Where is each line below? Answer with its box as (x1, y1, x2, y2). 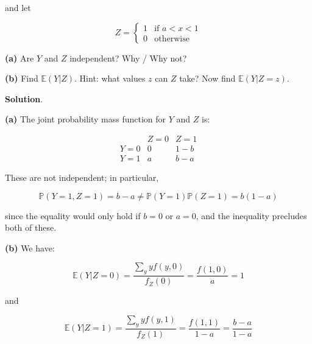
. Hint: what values (74, 72, 146, 85)
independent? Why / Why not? (69, 51, 187, 64)
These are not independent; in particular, (5, 171, 159, 184)
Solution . (5, 92, 43, 105)
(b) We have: (5, 241, 55, 254)
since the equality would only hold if (5, 209, 141, 222)
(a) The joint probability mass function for (5, 113, 166, 125)
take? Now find (179, 72, 236, 85)
